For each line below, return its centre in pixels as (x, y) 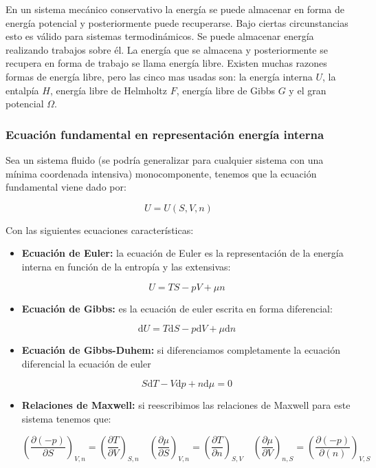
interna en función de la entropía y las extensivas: (126, 266)
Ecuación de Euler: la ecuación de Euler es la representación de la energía (183, 253)
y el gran (308, 90)
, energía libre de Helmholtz (108, 90)
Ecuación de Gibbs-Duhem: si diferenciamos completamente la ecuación (181, 350)
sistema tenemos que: (66, 418)
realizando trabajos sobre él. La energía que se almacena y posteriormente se (167, 49)
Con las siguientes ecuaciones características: (100, 230)
